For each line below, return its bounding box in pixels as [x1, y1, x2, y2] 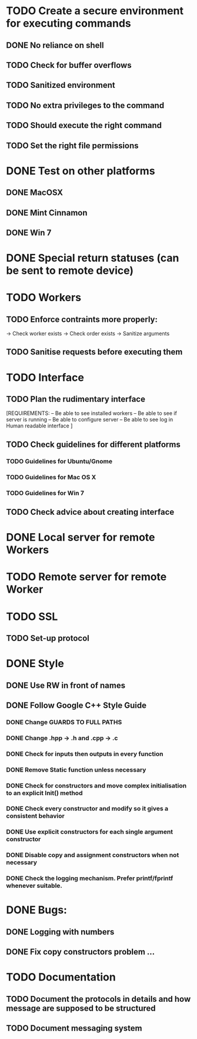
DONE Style [6, 657, 65, 671]
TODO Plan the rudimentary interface [6, 394, 146, 404]
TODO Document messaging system [6, 1023, 142, 1034]
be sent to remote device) [6, 264, 134, 277]
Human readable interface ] [6, 422, 73, 429]
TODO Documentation [6, 971, 116, 984]
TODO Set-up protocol [6, 633, 90, 643]
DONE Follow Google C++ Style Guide [6, 700, 147, 710]
